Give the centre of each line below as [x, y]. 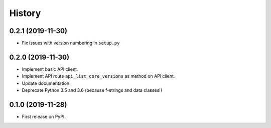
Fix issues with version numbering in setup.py [71, 43]
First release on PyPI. [44, 117]
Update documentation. [46, 83]
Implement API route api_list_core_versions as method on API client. [98, 76]
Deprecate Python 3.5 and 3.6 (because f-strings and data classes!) [92, 90]
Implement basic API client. [50, 69]
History [25, 13]
